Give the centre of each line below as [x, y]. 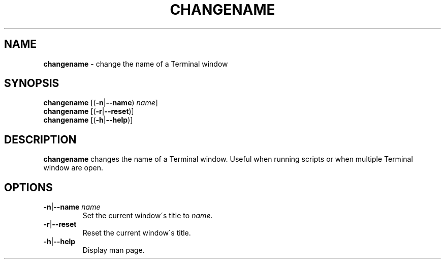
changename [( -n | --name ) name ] [101, 103]
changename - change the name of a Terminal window [136, 64]
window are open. [73, 168]
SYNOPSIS [32, 83]
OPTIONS [28, 187]
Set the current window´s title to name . [148, 216]
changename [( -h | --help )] [88, 120]
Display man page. [114, 250]
